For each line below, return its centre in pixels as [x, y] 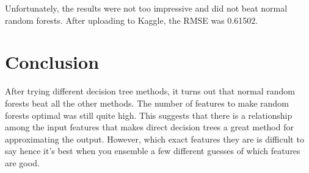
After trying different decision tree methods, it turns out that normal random [150, 91]
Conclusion [52, 62]
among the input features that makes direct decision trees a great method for [149, 127]
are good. [22, 162]
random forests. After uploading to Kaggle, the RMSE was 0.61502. [132, 20]
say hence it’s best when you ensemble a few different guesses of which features [153, 151]
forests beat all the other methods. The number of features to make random [147, 103]
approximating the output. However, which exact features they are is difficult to [154, 139]
